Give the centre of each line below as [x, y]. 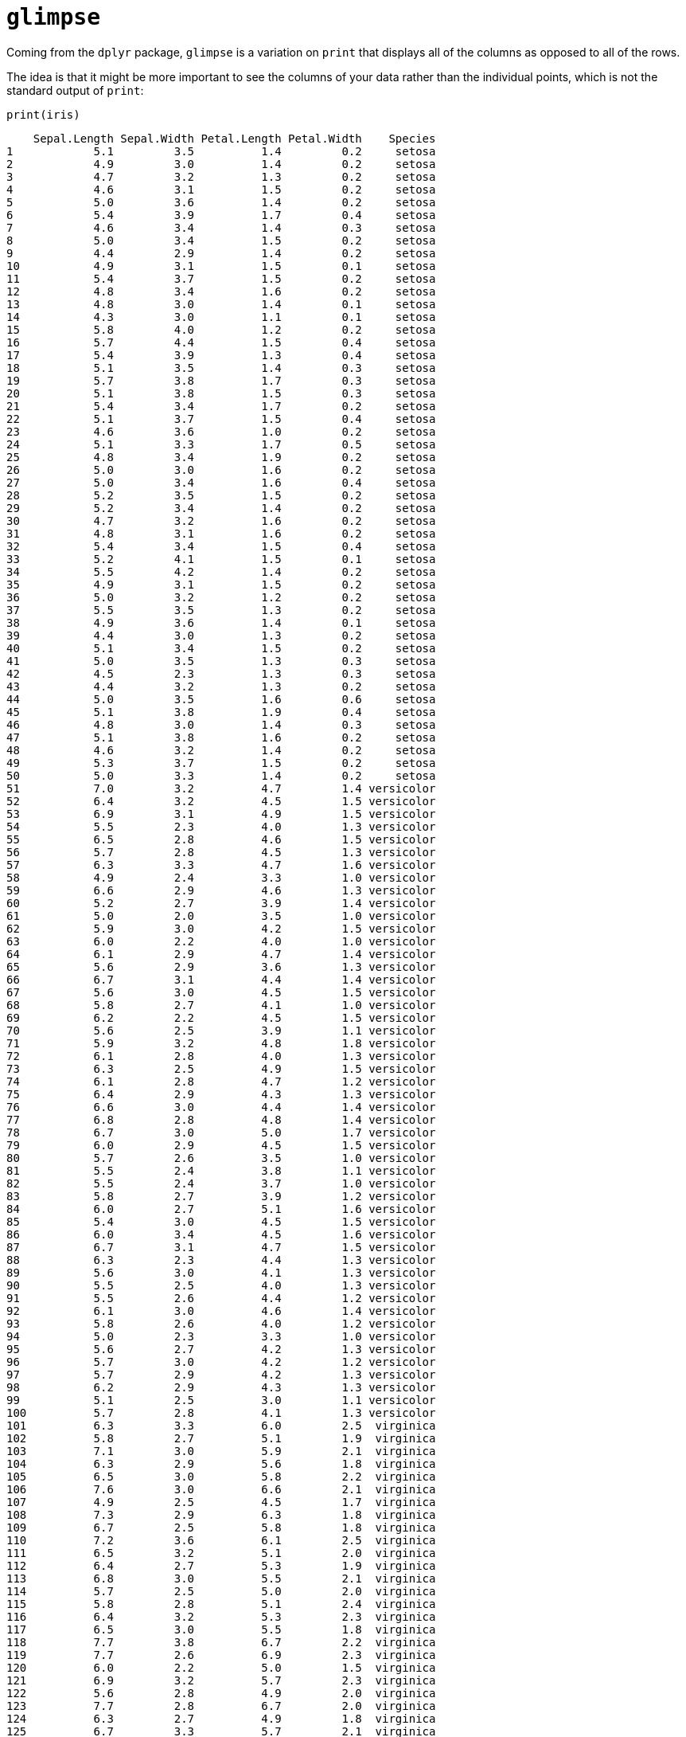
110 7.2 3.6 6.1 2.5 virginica [221, 1540]
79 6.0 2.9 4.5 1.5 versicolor [221, 1145]
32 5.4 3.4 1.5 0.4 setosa [221, 546]
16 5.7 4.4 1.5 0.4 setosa [221, 342]
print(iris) [43, 114]
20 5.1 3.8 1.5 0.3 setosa [221, 393]
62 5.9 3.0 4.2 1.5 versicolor [221, 928]
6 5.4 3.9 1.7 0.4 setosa [221, 215]
